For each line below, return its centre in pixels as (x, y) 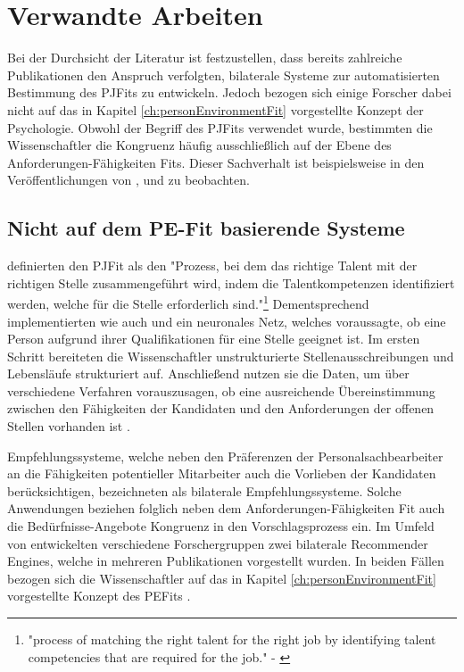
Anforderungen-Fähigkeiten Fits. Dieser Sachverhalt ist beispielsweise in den (216, 162)
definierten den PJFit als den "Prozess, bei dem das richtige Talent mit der (212, 265)
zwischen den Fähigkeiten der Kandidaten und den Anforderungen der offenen (221, 408)
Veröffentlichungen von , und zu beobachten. (128, 180)
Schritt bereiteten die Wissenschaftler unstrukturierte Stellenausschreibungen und (231, 356)
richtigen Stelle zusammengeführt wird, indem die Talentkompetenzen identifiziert (231, 282)
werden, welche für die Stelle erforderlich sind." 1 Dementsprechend (188, 302)
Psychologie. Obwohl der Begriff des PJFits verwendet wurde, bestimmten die (220, 127)
